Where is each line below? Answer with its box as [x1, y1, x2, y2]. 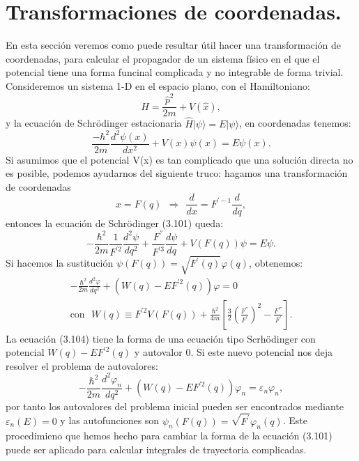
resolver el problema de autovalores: [6, 358, 158, 373]
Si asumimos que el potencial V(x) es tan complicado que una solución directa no [6, 152, 353, 166]
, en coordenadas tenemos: [238, 116, 351, 130]
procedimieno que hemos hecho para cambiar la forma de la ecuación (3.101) [6, 428, 333, 443]
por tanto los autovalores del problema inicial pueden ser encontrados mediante [6, 398, 344, 413]
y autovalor [134, 345, 183, 359]
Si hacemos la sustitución [6, 256, 114, 270]
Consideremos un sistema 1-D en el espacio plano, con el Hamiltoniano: [6, 78, 310, 93]
